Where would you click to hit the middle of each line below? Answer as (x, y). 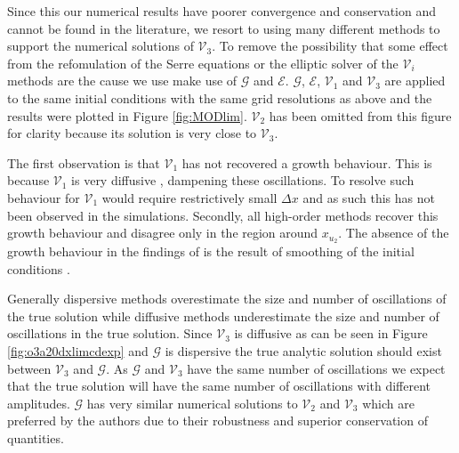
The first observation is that (84, 162)
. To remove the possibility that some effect (330, 46)
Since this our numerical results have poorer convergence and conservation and (222, 11)
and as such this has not (369, 197)
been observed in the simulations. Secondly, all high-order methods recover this (223, 215)
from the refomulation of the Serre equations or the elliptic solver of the (203, 63)
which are (388, 403)
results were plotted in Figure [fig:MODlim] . (127, 115)
